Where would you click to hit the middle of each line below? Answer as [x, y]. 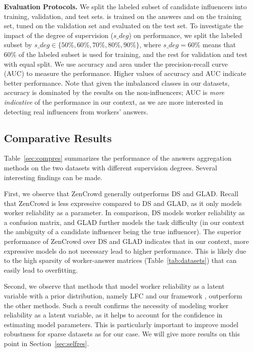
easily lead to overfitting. [41, 269]
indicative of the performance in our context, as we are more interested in [114, 102]
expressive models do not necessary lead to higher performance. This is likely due [125, 250]
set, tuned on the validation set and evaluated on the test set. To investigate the [124, 26]
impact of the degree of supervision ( [59, 35]
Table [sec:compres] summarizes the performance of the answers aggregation [118, 158]
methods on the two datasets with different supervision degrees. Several [111, 167]
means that [219, 45]
